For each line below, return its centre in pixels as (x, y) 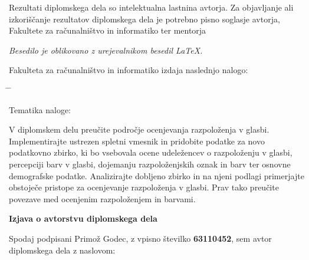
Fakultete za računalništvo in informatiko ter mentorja (108, 30)
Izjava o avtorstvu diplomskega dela (83, 218)
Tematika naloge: (40, 109)
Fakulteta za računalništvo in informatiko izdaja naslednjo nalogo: (129, 70)
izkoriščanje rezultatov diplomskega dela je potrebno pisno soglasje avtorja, (144, 19)
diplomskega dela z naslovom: (62, 250)
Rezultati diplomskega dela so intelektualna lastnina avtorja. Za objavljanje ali (151, 7)
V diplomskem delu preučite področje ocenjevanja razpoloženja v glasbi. (139, 129)
